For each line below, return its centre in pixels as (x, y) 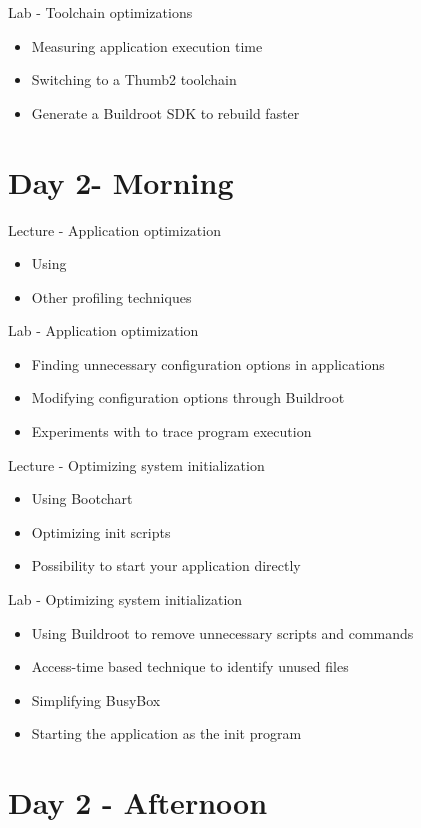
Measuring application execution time (147, 45)
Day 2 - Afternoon (138, 802)
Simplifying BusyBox (96, 699)
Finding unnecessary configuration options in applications (208, 363)
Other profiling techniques (111, 296)
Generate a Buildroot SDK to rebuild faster (165, 112)
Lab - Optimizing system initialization (125, 599)
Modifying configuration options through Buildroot (188, 397)
